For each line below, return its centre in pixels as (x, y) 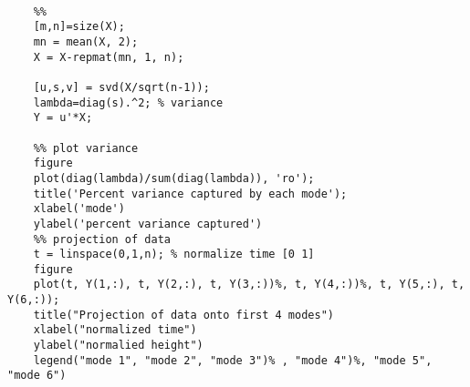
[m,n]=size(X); (79, 27)
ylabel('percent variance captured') (148, 224)
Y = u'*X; (63, 118)
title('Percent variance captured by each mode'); (190, 193)
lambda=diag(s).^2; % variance (128, 102)
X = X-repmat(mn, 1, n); (109, 57)
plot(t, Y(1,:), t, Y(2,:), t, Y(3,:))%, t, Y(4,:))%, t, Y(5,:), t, (249, 285)
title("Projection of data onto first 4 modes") (183, 315)
